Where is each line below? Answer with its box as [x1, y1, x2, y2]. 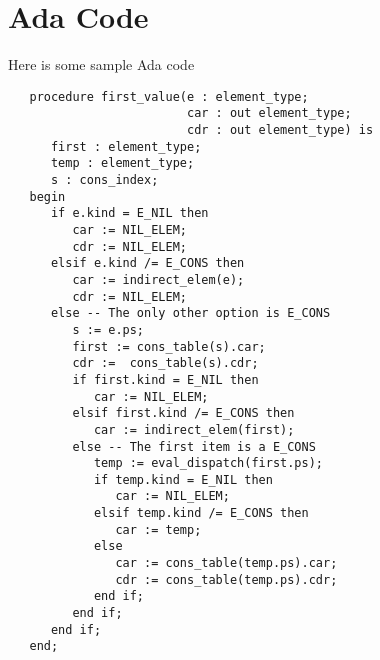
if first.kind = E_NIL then [72, 372, 259, 387]
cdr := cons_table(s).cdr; [72, 356, 259, 371]
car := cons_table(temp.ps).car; [115, 556, 338, 571]
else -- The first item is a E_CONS [72, 439, 316, 454]
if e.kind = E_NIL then [50, 206, 209, 221]
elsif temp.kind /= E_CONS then [93, 506, 309, 521]
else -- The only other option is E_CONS [50, 306, 331, 321]
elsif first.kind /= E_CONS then [72, 406, 295, 421]
